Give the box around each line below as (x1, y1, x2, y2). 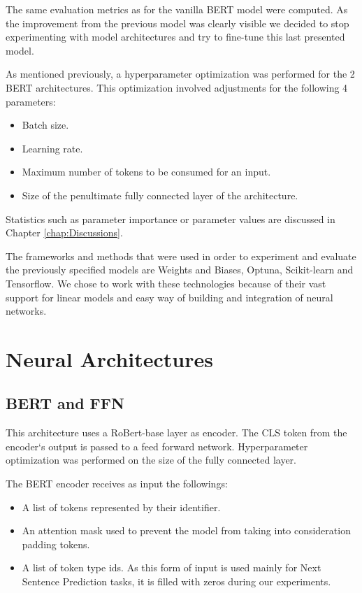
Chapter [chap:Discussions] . (6, 225, 123, 240)
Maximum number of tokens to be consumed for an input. (22, 164, 271, 179)
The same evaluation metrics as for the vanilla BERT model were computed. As (6, 2, 348, 16)
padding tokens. (22, 536, 90, 551)
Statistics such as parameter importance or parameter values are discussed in (6, 211, 335, 226)
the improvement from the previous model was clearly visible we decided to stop (6, 15, 349, 30)
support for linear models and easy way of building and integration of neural (6, 290, 333, 304)
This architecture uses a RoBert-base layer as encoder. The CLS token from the (6, 425, 347, 440)
